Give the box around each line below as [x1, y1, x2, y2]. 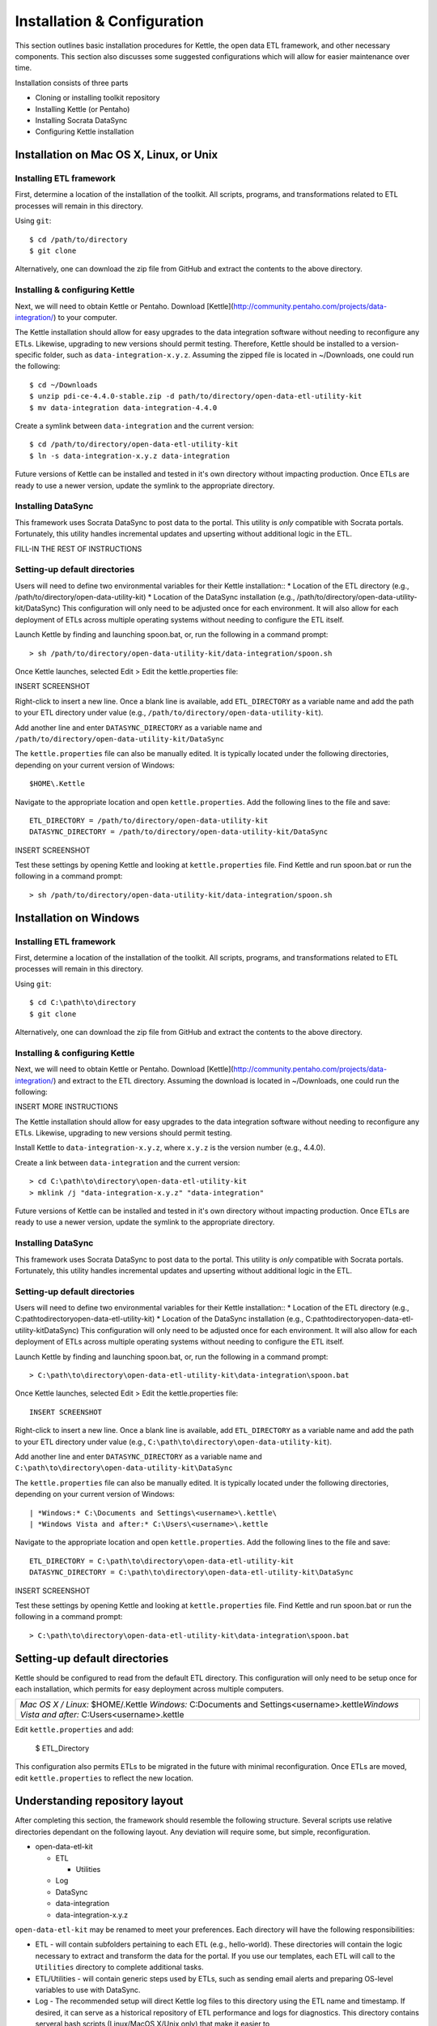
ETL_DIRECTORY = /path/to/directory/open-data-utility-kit [29, 815, 269, 825]
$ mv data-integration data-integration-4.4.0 [29, 403, 218, 412]
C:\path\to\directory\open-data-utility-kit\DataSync [15, 1464, 233, 1472]
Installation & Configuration [15, 12, 204, 30]
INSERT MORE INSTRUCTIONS [15, 1102, 119, 1112]
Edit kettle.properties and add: [15, 1725, 134, 1734]
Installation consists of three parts [15, 78, 129, 88]
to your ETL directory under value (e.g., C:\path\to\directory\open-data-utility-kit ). [15, 1437, 332, 1447]
